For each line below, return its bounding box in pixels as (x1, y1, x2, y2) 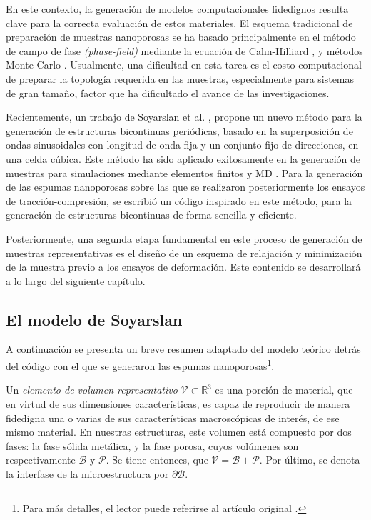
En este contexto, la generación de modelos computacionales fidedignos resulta (6, 1, 349, 16)
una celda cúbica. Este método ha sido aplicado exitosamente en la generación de (6, 151, 361, 166)
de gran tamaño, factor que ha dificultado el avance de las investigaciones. (6, 85, 330, 100)
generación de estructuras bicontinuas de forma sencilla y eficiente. (6, 207, 297, 222)
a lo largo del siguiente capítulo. (6, 273, 146, 288)
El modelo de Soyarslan (6, 308, 183, 330)
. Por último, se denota (259, 452, 360, 467)
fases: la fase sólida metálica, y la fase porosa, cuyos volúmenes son (6, 438, 299, 453)
